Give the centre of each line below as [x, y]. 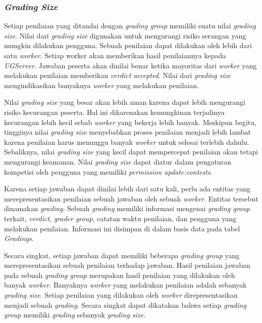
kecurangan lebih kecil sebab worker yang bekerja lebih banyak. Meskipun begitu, [130, 122]
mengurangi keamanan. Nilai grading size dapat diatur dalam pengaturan [118, 161]
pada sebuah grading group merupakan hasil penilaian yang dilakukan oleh [120, 275]
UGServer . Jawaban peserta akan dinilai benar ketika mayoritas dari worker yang [130, 65]
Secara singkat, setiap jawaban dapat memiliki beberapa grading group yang [122, 255]
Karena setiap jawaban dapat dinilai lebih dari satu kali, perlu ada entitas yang [127, 189]
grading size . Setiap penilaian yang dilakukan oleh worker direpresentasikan [121, 295]
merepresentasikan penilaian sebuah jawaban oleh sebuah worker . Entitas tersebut [131, 198]
